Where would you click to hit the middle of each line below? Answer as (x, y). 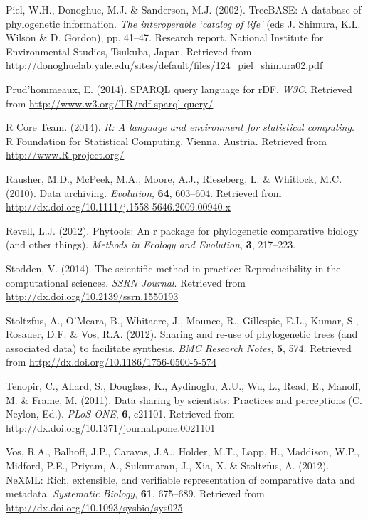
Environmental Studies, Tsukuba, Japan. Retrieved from (129, 51)
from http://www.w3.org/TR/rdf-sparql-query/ (110, 103)
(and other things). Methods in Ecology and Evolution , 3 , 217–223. (151, 244)
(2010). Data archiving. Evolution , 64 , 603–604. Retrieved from (144, 192)
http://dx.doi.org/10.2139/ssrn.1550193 (92, 296)
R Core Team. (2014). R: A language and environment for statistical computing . (180, 127)
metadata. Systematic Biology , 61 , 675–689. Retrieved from (135, 493)
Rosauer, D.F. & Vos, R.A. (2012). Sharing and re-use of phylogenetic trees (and (182, 334)
